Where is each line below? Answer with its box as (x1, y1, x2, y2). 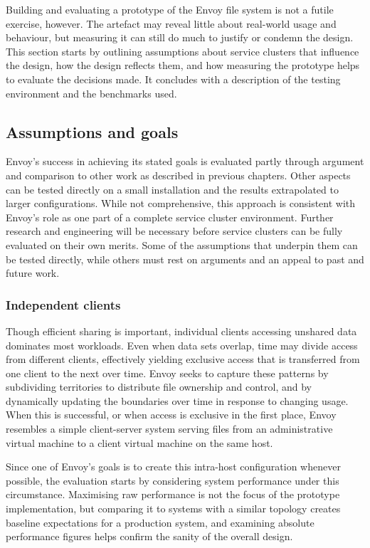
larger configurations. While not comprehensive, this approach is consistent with (6, 196, 356, 211)
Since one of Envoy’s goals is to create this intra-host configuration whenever (6, 459, 341, 474)
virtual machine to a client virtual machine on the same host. (6, 435, 273, 450)
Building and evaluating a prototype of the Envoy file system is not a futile (6, 2, 334, 16)
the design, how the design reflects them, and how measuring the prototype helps (6, 58, 360, 73)
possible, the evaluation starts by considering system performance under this (6, 473, 339, 488)
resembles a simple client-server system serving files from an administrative (6, 421, 333, 436)
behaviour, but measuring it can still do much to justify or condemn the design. (6, 30, 354, 45)
